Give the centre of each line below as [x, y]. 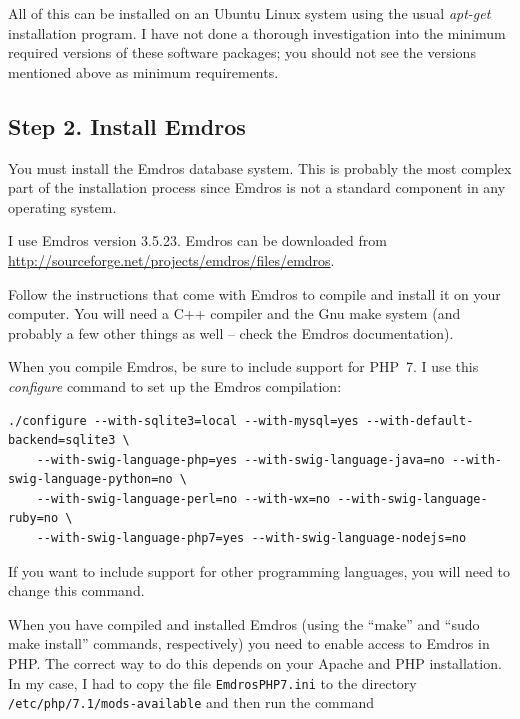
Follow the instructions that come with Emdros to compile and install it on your [254, 293]
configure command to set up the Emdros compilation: [175, 385]
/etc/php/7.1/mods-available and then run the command [191, 702]
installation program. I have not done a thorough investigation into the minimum [257, 32]
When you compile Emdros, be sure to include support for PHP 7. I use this [243, 366]
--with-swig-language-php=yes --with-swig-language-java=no [240, 459]
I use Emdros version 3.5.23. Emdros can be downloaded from [197, 240]
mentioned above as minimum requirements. [143, 71]
